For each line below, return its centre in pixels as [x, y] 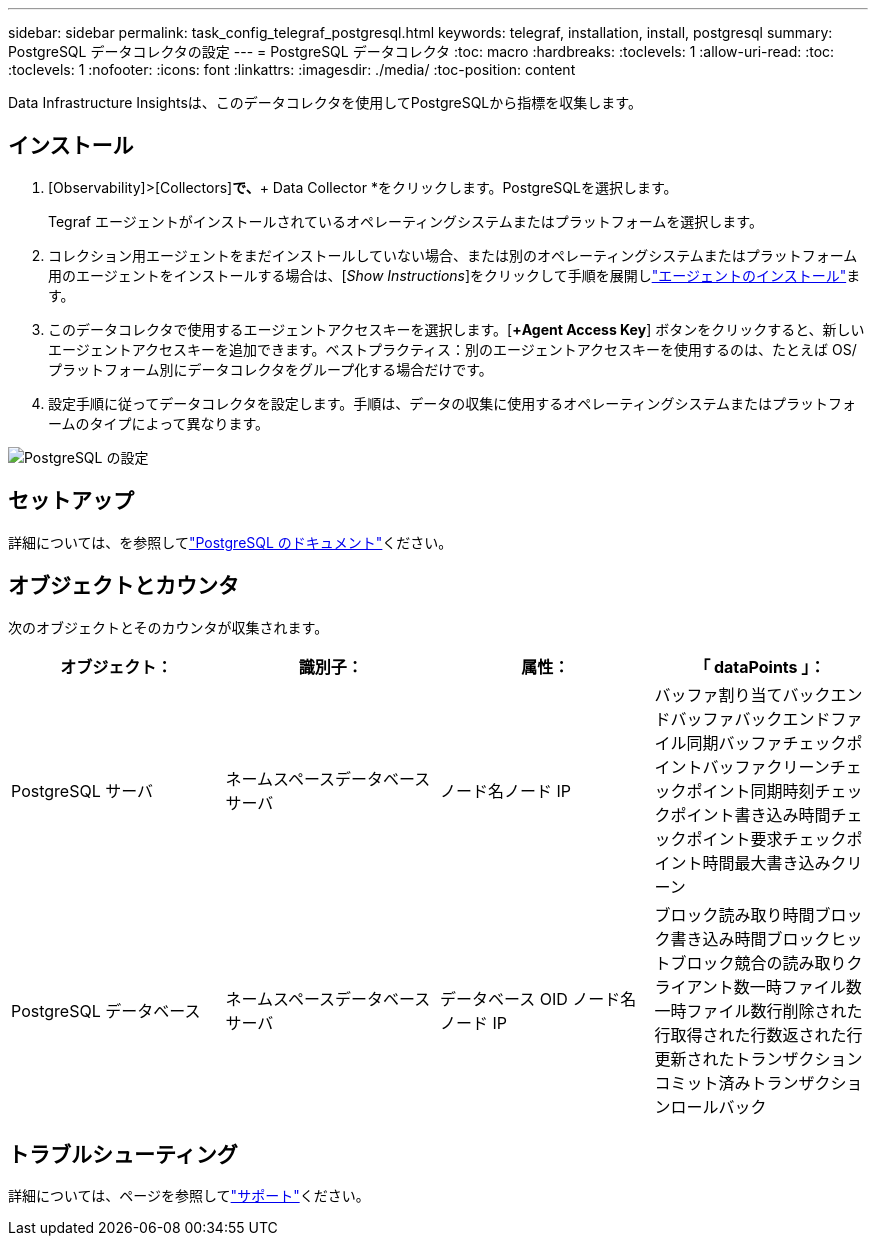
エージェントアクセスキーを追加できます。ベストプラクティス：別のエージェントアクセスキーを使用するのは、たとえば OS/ [452, 349]
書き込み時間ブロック [750, 938]
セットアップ [71, 501]
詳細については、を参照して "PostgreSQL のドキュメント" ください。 [230, 542]
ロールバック [718, 1106]
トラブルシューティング [123, 1154]
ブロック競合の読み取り [758, 962]
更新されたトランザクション [758, 1058]
